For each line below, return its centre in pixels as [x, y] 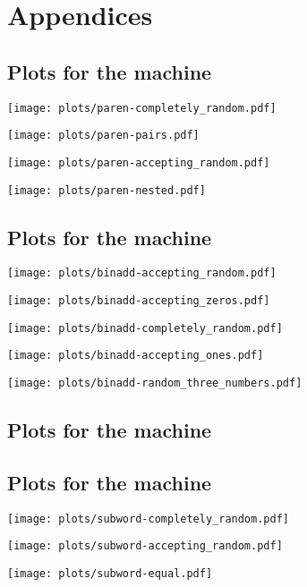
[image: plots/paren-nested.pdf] [107, 190]
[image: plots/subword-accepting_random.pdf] [145, 546]
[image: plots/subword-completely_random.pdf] [148, 519]
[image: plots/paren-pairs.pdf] [103, 136]
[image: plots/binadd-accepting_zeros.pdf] [139, 301]
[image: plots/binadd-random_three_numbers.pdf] [155, 383]
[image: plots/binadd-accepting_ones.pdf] [136, 356]
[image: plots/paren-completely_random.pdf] [142, 108]
